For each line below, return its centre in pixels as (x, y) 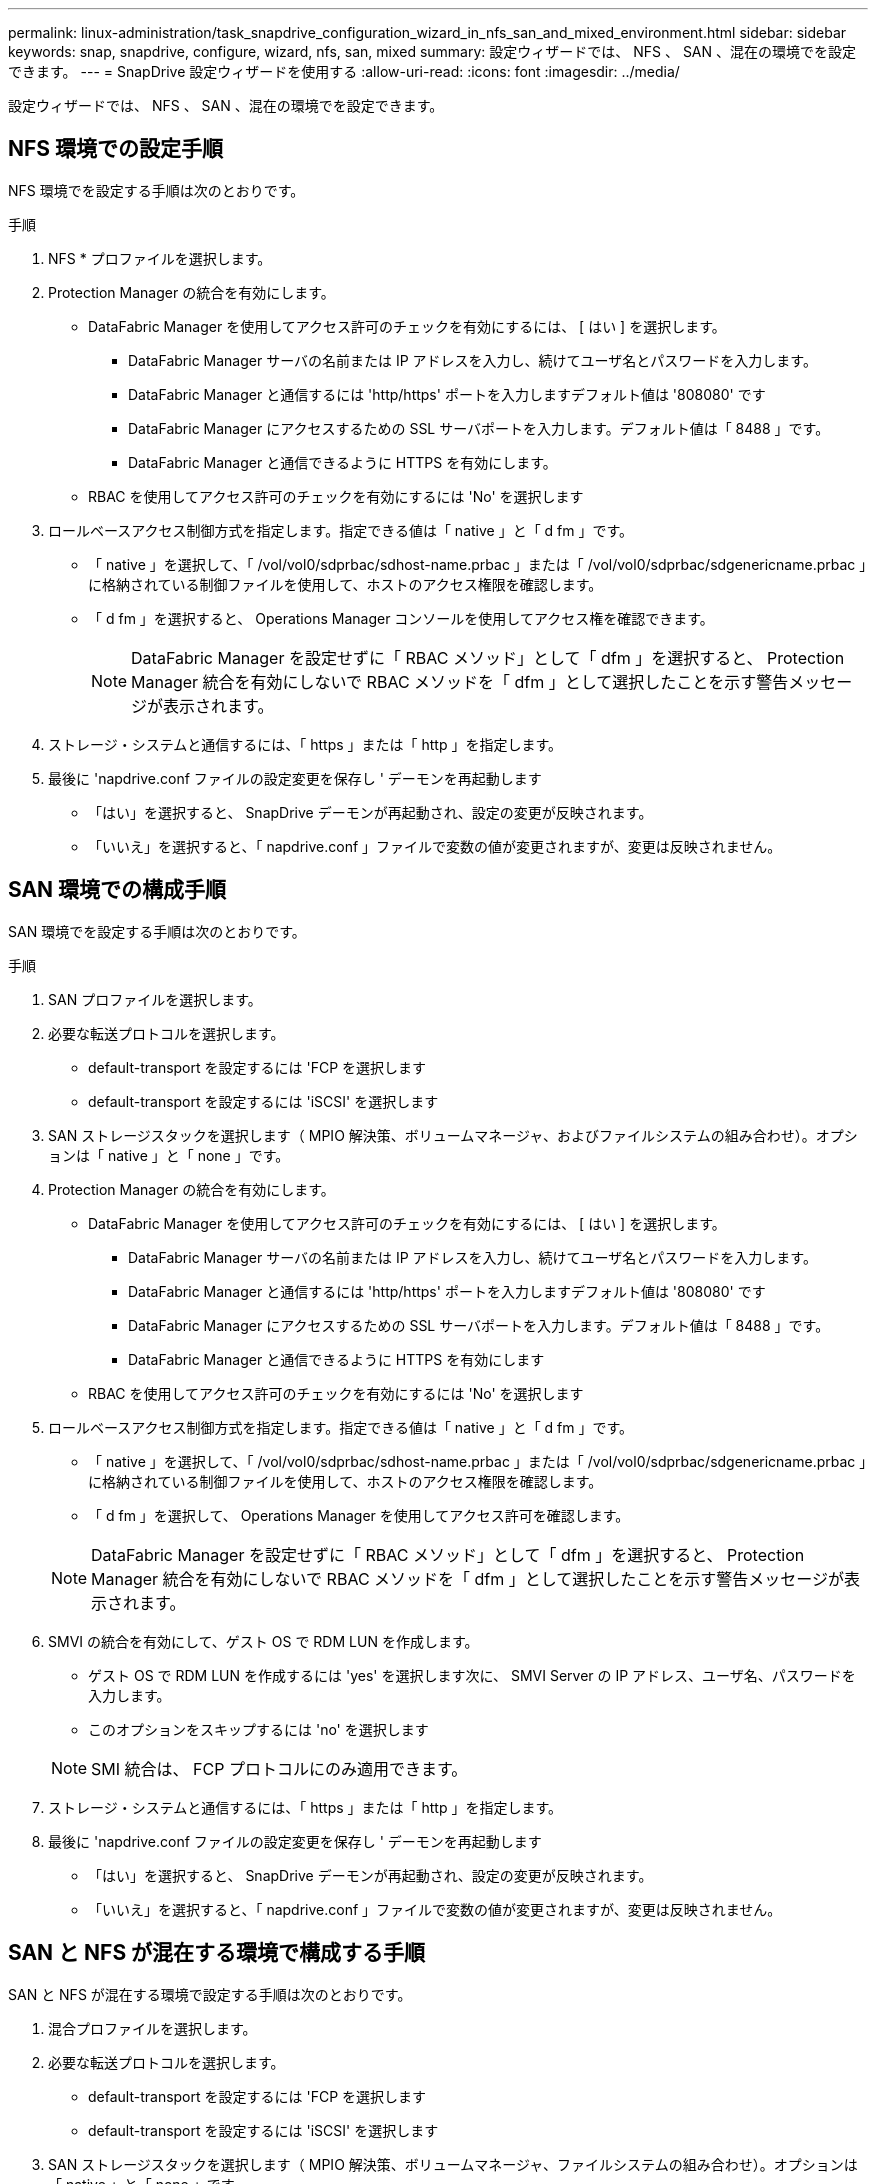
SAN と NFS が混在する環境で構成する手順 (217, 1953)
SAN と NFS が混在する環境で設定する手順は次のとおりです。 (210, 1994)
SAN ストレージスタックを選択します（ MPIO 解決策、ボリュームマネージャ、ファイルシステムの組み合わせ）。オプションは (453, 2164)
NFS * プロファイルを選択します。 (160, 258)
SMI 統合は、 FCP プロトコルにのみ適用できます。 (279, 1768)
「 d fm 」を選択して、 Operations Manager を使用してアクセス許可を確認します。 (359, 1515)
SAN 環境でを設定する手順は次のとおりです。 (157, 931)
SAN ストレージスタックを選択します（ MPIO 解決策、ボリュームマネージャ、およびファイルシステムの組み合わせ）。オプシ (453, 1135)
